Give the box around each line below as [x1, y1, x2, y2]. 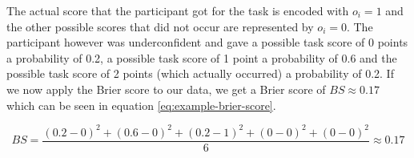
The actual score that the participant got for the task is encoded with [6, 2, 349, 18]
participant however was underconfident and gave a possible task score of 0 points [6, 34, 408, 51]
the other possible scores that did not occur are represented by [6, 18, 314, 34]
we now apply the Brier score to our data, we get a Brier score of [6, 80, 326, 97]
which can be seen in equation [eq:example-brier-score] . [6, 96, 276, 113]
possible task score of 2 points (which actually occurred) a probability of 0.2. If [6, 65, 394, 82]
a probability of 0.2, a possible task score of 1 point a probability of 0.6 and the [6, 49, 397, 66]
